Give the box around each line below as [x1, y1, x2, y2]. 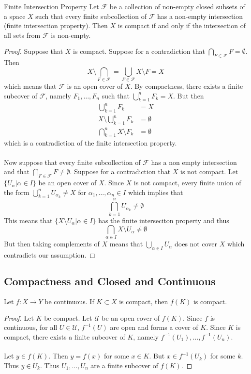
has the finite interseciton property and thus [98, 215, 229, 225]
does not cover [174, 239, 217, 249]
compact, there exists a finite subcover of [4, 331, 125, 341]
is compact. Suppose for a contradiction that [73, 46, 205, 56]
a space [4, 11, 26, 21]
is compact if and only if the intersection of [118, 20, 246, 31]
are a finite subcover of [90, 360, 159, 370]
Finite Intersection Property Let [4, 1, 99, 11]
